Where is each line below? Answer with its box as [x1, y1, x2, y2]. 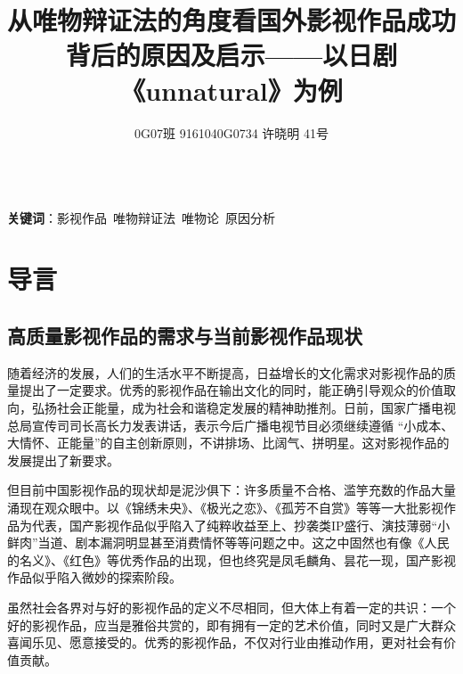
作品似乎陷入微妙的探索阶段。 [7, 568, 182, 587]
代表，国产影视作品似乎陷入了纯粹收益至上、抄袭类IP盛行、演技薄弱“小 [31, 515, 451, 534]
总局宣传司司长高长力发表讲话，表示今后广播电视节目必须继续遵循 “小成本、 [7, 415, 454, 434]
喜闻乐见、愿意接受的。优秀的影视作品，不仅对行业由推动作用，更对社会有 [7, 633, 443, 652]
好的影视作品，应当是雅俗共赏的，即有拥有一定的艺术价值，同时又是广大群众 [7, 615, 456, 634]
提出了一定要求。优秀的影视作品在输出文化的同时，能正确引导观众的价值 [19, 381, 443, 399]
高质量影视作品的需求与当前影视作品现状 [7, 322, 362, 349]
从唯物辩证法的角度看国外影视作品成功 [7, 2, 457, 38]
